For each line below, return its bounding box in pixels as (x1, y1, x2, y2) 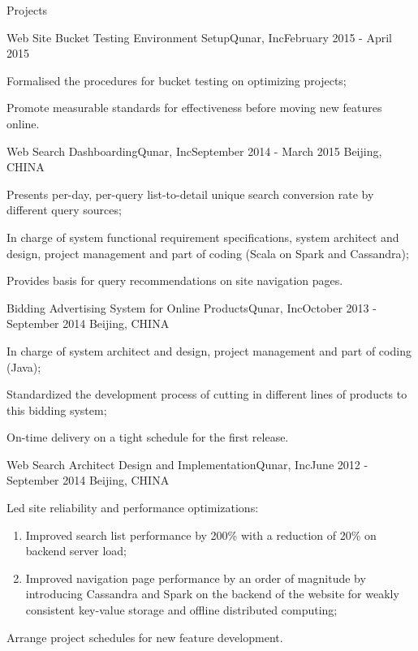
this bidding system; (6, 401, 107, 418)
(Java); (6, 358, 41, 375)
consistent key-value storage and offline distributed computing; (25, 601, 338, 619)
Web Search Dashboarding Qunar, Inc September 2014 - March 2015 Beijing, (6, 142, 382, 159)
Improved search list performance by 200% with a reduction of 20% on (25, 526, 377, 543)
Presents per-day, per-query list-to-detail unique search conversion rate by (6, 185, 374, 202)
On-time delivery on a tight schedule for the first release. (6, 429, 289, 446)
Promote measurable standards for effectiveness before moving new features (6, 99, 382, 116)
